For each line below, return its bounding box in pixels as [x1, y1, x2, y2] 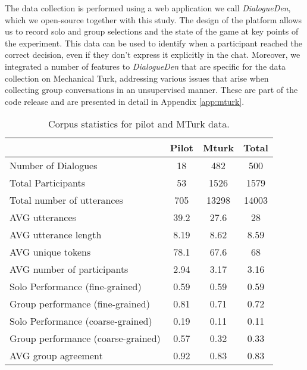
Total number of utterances [10, 193, 123, 207]
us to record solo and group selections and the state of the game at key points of [5, 25, 299, 38]
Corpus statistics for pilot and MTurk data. [48, 117, 230, 131]
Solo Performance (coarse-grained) [10, 314, 152, 328]
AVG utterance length [10, 228, 102, 242]
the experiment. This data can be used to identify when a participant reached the [5, 36, 302, 49]
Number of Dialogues [10, 158, 98, 173]
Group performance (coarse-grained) [10, 331, 161, 346]
